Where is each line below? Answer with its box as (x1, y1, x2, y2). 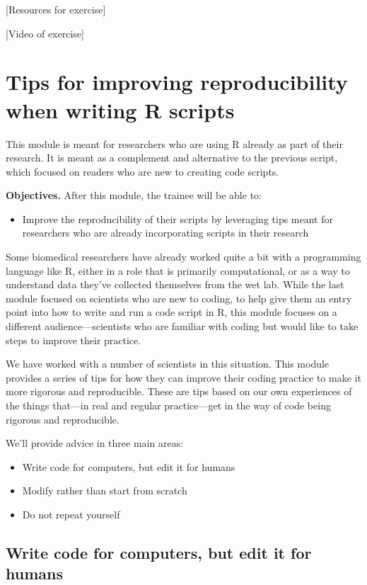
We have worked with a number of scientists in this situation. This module (6, 356, 330, 371)
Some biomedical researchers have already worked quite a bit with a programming (6, 249, 361, 264)
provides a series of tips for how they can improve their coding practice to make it (6, 370, 361, 385)
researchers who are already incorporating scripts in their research (22, 225, 309, 240)
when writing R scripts (6, 95, 235, 124)
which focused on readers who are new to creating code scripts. (6, 164, 279, 178)
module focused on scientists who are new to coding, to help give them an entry (6, 290, 352, 305)
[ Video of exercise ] (6, 25, 84, 40)
